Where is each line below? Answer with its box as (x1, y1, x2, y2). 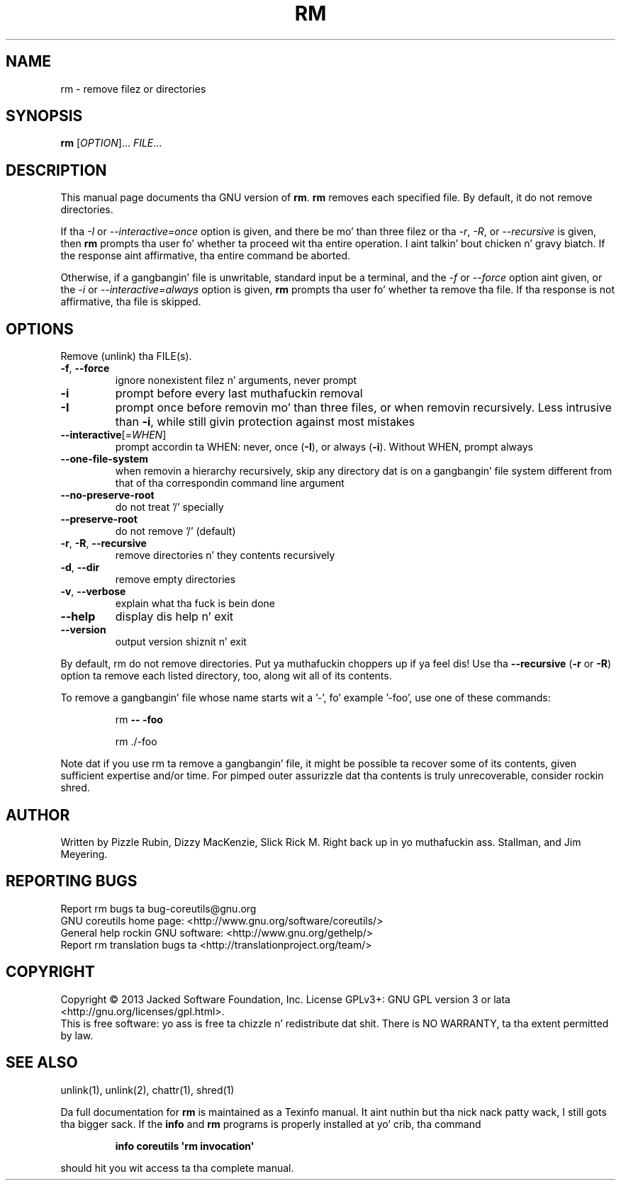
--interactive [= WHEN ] (60, 429, 167, 441)
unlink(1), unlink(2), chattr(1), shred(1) (60, 1083, 235, 1096)
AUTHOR (6, 806, 70, 824)
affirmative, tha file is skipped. (60, 295, 201, 308)
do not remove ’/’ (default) (115, 525, 236, 538)
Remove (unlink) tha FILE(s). (60, 350, 192, 363)
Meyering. (60, 847, 108, 860)
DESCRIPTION (6, 161, 107, 179)
